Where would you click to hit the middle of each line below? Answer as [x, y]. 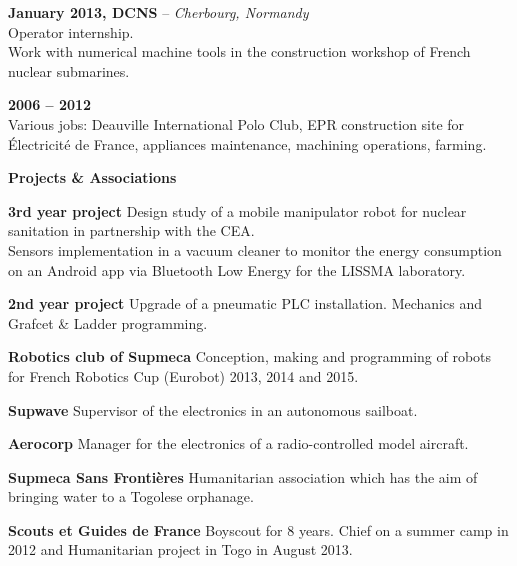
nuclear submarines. [69, 70]
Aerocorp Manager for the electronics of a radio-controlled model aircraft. [238, 443]
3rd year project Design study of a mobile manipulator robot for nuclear [237, 210]
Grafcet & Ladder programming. [108, 322]
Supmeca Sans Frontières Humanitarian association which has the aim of [243, 476]
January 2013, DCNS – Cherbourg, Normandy [158, 12]
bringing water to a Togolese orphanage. [131, 496]
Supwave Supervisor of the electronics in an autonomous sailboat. [213, 409]
